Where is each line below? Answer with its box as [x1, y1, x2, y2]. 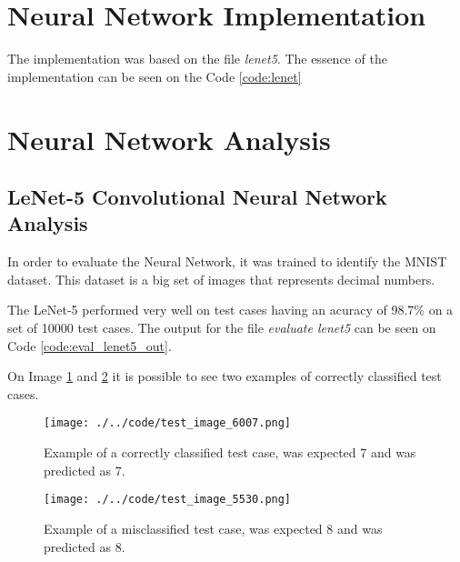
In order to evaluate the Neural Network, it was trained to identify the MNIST [7, 252, 447, 271]
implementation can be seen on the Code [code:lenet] [7, 66, 302, 85]
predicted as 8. [44, 537, 125, 556]
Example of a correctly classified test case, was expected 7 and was [44, 443, 416, 462]
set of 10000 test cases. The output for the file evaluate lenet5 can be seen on [7, 318, 436, 337]
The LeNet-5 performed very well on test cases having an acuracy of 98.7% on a [7, 300, 454, 319]
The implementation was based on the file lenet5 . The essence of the [7, 49, 387, 68]
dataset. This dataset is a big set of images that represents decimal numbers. [7, 269, 435, 288]
